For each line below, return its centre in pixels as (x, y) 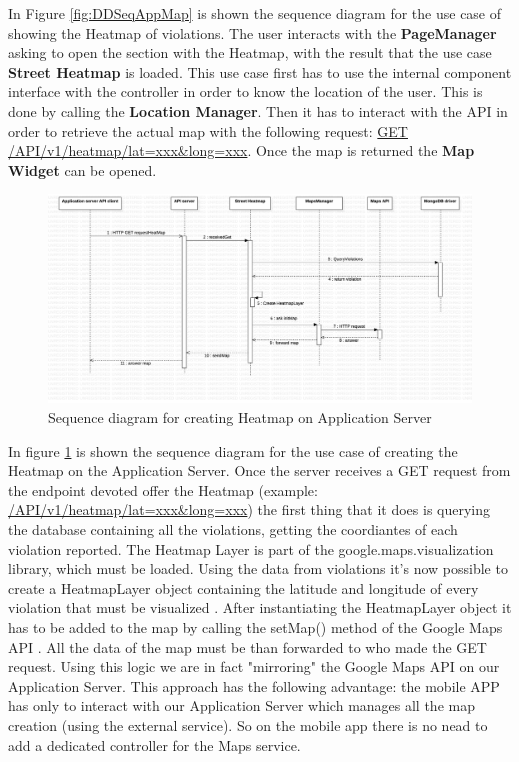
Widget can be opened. (82, 169)
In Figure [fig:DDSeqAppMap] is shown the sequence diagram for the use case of (255, 13)
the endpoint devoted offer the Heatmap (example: (163, 489)
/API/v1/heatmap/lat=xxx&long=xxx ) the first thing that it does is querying (249, 509)
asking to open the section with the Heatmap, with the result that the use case (250, 52)
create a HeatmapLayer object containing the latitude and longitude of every (243, 587)
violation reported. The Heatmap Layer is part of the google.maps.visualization (251, 548)
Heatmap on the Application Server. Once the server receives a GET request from (259, 470)
